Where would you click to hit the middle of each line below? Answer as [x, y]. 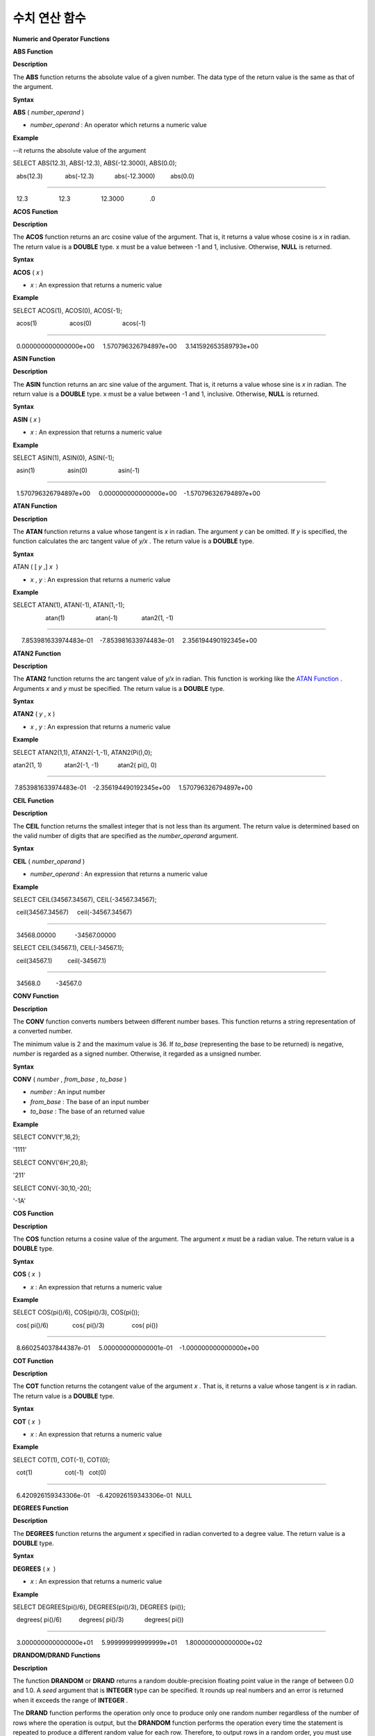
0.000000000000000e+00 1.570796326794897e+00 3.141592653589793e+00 [137, 346]
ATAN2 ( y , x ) [34, 714]
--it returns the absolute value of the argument [80, 151]
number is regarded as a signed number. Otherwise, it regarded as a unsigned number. [137, 1054]
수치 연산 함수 [49, 18]
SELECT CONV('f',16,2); [47, 1137]
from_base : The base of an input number [90, 1101]
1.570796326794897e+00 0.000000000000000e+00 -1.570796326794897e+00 [138, 493]
